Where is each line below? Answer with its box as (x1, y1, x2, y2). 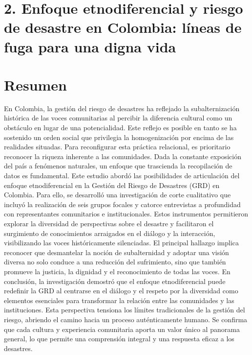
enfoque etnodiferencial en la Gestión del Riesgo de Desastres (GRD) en (4, 180, 220, 190)
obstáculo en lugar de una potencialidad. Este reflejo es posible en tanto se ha (4, 122, 237, 133)
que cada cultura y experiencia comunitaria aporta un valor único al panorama (4, 324, 240, 334)
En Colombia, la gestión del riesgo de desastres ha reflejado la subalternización (4, 103, 240, 113)
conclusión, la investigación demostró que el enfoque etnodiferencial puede (4, 276, 226, 286)
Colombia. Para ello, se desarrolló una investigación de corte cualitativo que (4, 189, 231, 200)
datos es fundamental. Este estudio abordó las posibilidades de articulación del (4, 170, 240, 181)
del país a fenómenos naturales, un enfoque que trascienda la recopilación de (4, 161, 232, 171)
